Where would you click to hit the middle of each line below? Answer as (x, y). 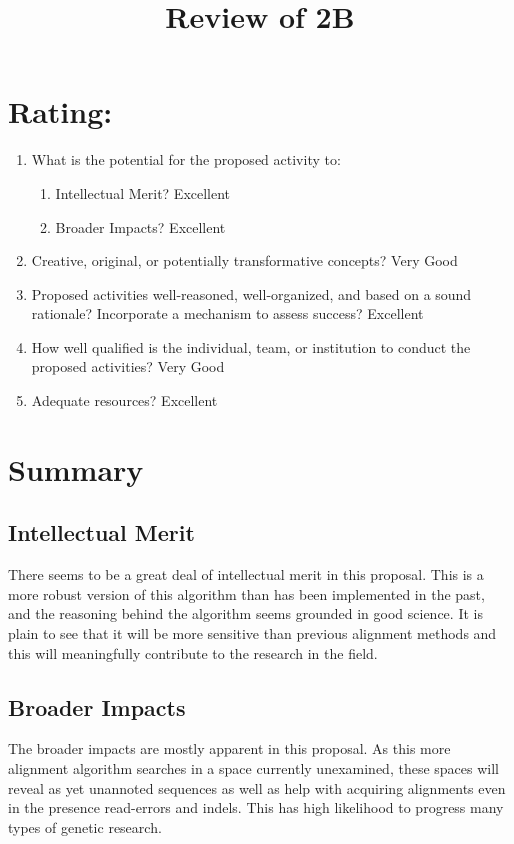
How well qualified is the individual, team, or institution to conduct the (251, 346)
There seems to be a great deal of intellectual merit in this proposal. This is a (246, 574)
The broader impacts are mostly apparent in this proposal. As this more (229, 748)
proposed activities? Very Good (128, 366)
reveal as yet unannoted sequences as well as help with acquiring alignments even (257, 787)
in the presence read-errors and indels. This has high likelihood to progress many (256, 807)
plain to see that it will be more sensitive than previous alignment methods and (252, 633)
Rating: (60, 111)
